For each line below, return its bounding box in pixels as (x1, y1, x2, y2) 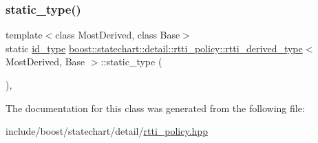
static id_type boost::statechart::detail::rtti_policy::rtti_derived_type (6, 41, 303, 55)
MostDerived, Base (6, 54, 85, 69)
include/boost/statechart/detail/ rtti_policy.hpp (6, 124, 208, 138)
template (6, 27, 43, 42)
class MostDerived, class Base (55, 27, 180, 42)
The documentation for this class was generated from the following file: (6, 100, 305, 115)
